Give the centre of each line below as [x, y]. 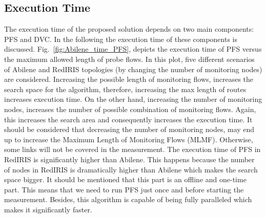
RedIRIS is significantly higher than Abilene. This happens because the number [129, 159]
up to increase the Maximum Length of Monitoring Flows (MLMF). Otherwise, [129, 139]
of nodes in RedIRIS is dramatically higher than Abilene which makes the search [131, 169]
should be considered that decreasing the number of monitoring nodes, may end [129, 129]
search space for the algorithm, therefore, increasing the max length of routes [125, 89]
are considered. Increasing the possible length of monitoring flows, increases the [129, 79]
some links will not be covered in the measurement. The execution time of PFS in [132, 149]
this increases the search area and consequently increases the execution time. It [128, 119]
